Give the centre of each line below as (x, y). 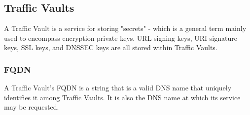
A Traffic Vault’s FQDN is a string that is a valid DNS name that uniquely (118, 88)
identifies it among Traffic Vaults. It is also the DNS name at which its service (122, 97)
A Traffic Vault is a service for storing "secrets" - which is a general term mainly (125, 28)
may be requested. (32, 107)
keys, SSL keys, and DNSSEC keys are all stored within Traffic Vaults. (111, 47)
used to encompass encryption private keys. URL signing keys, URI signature (121, 38)
